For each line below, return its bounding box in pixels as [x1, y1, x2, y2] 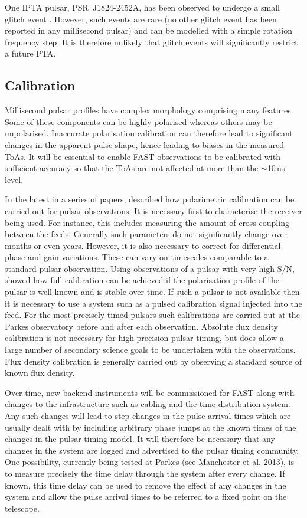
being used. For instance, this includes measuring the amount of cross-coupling [5, 216, 289, 228]
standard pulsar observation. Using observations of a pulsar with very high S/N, [5, 262, 295, 274]
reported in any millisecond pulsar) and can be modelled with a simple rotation [5, 24, 292, 37]
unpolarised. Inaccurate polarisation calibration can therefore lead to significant [5, 127, 293, 139]
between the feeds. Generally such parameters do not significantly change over [5, 228, 288, 240]
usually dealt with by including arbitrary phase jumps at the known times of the [5, 421, 296, 433]
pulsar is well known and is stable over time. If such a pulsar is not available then [5, 286, 300, 298]
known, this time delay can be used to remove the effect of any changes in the [5, 478, 286, 491]
